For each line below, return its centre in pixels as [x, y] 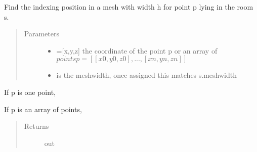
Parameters [41, 34]
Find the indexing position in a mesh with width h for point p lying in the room [129, 7]
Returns [36, 126]
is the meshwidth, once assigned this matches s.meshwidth [146, 75]
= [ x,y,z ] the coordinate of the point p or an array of [137, 50]
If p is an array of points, [43, 109]
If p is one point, [30, 92]
